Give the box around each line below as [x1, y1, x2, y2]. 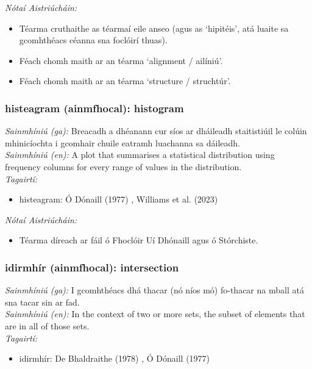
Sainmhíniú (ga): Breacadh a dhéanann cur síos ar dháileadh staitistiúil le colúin [5, 124, 307, 137]
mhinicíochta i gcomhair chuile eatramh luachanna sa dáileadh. [5, 136, 240, 149]
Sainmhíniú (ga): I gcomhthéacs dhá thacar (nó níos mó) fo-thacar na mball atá [5, 284, 304, 296]
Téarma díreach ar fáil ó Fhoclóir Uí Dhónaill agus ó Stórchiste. [19, 234, 258, 246]
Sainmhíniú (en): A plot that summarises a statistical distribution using [5, 148, 275, 161]
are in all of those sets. [5, 319, 90, 332]
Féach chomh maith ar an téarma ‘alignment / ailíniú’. [19, 54, 223, 66]
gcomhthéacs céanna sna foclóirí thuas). [19, 34, 168, 46]
